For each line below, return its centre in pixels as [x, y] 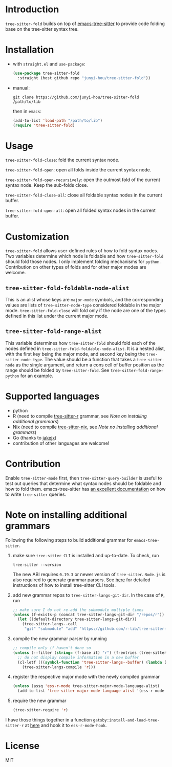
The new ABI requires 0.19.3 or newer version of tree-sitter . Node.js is [89, 574]
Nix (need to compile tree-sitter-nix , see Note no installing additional [85, 427]
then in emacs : [27, 111]
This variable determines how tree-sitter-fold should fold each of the [81, 343]
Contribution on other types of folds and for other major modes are [76, 267]
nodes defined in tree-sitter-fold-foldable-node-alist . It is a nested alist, [85, 348]
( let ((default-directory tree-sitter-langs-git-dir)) [77, 619]
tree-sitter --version [37, 565]
